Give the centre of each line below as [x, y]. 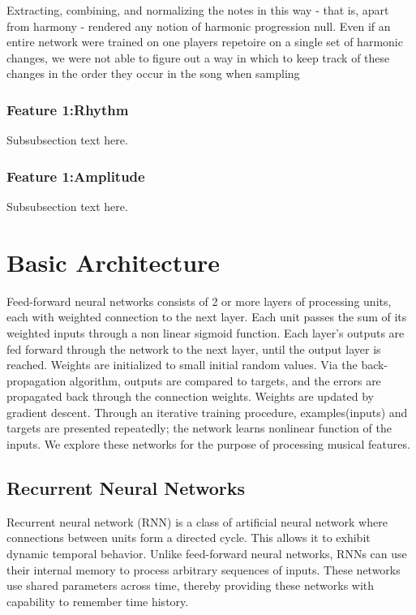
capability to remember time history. [98, 601]
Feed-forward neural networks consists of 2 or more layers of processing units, [199, 301]
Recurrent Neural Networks [126, 488]
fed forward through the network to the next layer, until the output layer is [194, 348]
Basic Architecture [114, 262]
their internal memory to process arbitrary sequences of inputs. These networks [204, 569]
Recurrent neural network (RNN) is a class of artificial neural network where [197, 521]
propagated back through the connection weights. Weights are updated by [190, 396]
